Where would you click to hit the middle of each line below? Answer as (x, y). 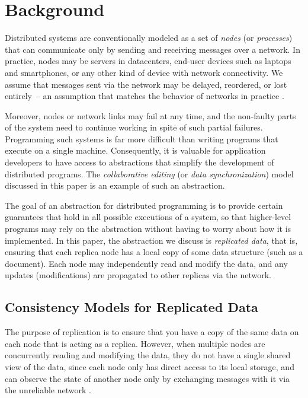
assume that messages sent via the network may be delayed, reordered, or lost (146, 84)
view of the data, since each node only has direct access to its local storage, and (150, 366)
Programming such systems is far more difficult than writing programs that (142, 138)
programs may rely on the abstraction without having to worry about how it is (148, 229)
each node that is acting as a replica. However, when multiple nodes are (135, 343)
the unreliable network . (48, 390)
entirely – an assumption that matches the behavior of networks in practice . (145, 96)
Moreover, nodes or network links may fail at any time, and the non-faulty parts (150, 115)
